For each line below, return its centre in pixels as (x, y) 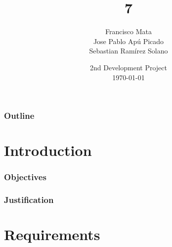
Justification (29, 200)
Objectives (25, 177)
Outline (19, 116)
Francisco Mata (129, 31)
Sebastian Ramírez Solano (129, 51)
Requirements (52, 234)
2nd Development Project (129, 67)
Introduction (48, 150)
